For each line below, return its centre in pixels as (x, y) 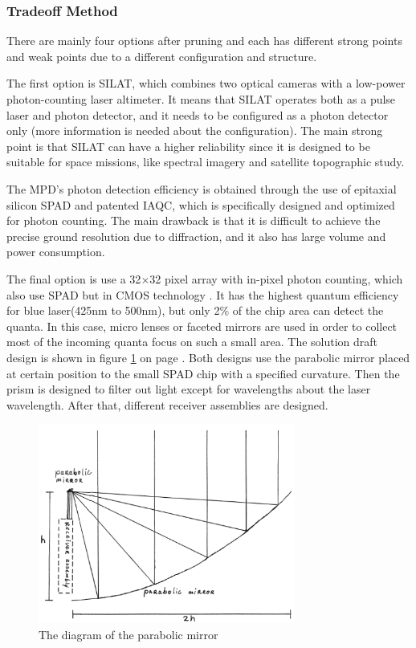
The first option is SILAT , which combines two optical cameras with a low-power (206, 83)
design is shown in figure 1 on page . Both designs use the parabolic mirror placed (208, 357)
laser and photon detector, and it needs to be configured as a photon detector (198, 114)
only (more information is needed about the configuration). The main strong (195, 130)
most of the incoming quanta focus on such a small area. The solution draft (192, 342)
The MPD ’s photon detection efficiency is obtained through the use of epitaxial (202, 188)
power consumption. (56, 252)
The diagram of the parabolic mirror (128, 634)
